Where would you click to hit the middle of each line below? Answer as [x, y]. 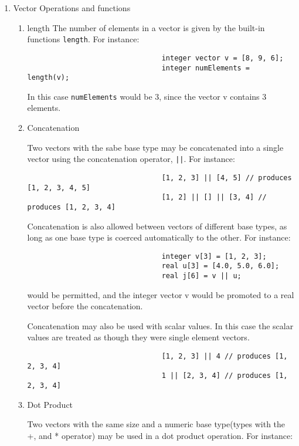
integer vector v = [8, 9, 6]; [222, 58]
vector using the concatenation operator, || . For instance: [131, 159]
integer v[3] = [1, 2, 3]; [214, 256]
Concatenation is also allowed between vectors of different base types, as [157, 226]
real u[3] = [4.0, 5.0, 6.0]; [220, 266]
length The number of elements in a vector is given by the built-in [146, 27]
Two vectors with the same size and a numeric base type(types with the [156, 424]
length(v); [48, 78]
